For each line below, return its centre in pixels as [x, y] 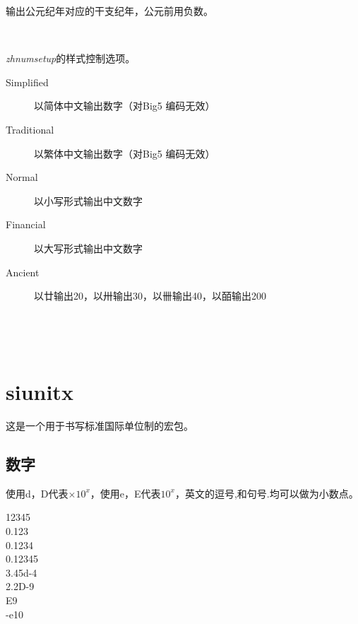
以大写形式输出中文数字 [88, 248]
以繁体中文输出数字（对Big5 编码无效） [125, 153]
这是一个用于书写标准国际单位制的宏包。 [100, 426]
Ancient [23, 272]
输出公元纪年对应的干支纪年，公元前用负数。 [109, 11]
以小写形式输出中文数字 [88, 200]
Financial [26, 224]
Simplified [27, 82]
